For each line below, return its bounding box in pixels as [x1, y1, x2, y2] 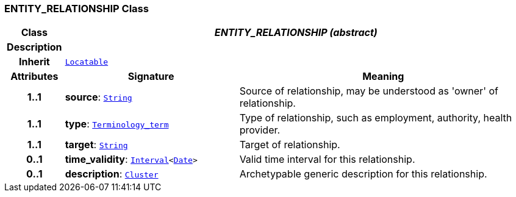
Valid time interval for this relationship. [239, 153, 415, 166]
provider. [239, 124, 281, 137]
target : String [65, 138, 128, 151]
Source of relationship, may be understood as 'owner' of [239, 85, 498, 98]
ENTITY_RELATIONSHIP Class [4, 2, 149, 15]
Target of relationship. [239, 138, 340, 151]
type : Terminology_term [65, 118, 169, 131]
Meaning [362, 70, 404, 83]
